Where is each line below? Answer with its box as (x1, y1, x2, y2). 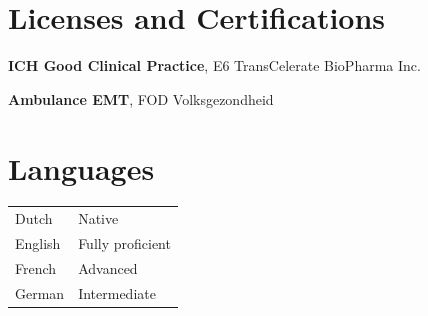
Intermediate (78, 282, 156, 303)
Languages (8, 147, 155, 188)
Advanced (78, 257, 138, 278)
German (15, 282, 65, 303)
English (15, 233, 61, 254)
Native (78, 208, 119, 229)
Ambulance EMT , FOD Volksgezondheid (8, 88, 274, 109)
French (15, 257, 57, 278)
